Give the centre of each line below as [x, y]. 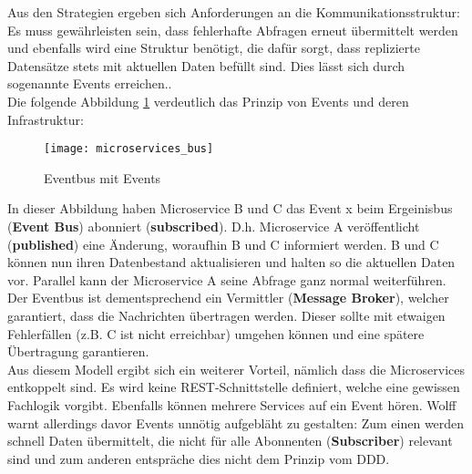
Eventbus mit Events [103, 177]
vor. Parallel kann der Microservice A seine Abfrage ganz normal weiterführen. [227, 279]
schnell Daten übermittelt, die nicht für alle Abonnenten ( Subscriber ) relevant [230, 441]
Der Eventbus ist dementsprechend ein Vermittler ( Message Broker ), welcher [228, 298]
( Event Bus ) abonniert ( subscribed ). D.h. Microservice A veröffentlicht [214, 226]
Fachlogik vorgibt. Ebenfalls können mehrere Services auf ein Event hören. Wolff [232, 404]
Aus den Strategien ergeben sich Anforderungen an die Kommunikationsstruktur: [234, 12]
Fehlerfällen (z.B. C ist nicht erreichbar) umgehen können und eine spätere [216, 333]
